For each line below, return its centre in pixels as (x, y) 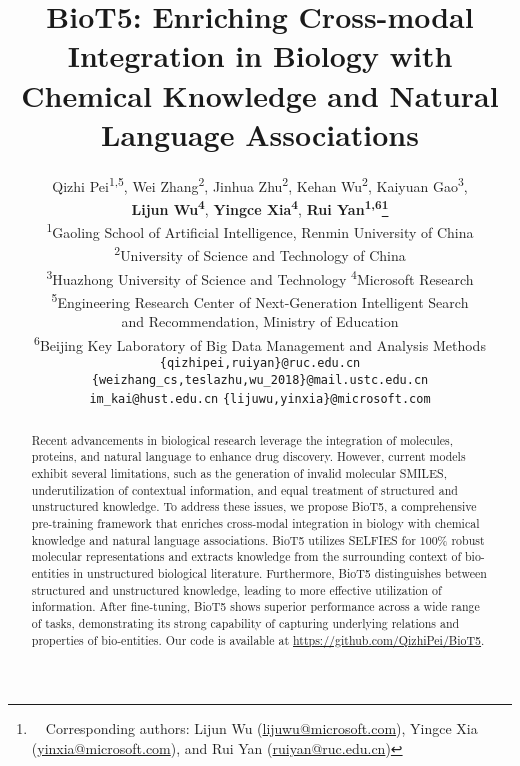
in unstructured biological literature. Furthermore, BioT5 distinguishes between (280, 573)
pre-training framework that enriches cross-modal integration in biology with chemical (255, 523)
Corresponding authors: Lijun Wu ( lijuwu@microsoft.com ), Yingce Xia (261, 728)
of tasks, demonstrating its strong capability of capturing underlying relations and (245, 623)
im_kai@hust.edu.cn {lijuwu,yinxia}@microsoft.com (260, 399)
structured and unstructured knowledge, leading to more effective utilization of (236, 589)
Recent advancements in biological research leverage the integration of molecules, (242, 439)
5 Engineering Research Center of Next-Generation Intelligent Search (260, 300)
